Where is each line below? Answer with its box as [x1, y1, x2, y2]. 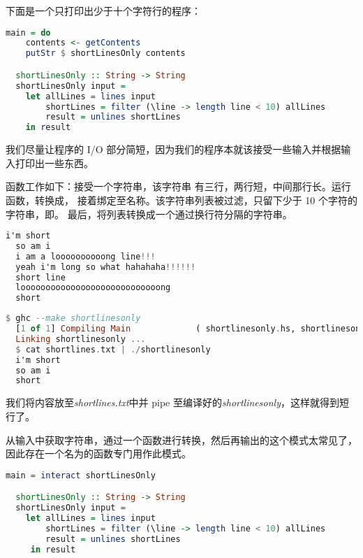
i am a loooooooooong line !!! [15, 251, 156, 262]
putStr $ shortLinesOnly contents [25, 48, 186, 59]
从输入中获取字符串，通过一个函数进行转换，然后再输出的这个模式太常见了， [6, 432, 357, 447]
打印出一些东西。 [15, 155, 94, 170]
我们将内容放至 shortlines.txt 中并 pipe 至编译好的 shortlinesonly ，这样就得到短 [6, 395, 349, 410]
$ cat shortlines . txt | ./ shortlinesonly [15, 344, 211, 355]
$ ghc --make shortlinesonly [6, 313, 141, 324]
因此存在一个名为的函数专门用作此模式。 [6, 446, 191, 461]
